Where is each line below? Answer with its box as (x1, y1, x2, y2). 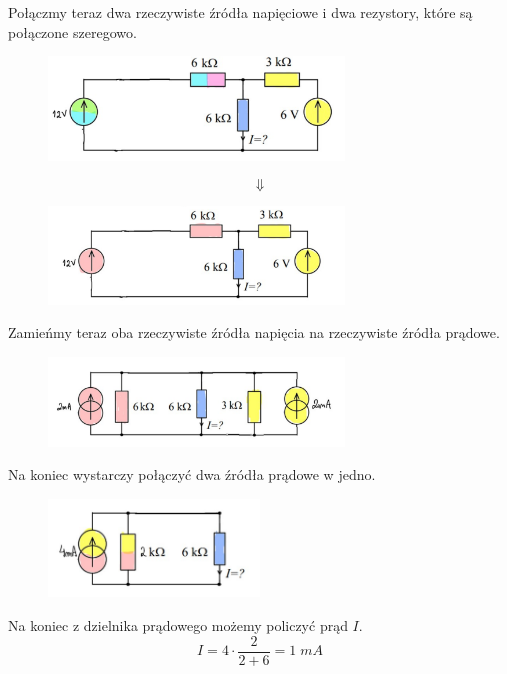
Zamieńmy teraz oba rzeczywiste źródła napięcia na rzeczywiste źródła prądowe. (8, 322, 500, 343)
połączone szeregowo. (8, 21, 137, 42)
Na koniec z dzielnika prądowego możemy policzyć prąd (8, 614, 348, 635)
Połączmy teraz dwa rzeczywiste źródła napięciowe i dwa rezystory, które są (8, 2, 473, 22)
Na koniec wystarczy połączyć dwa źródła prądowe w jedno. (8, 464, 376, 485)
